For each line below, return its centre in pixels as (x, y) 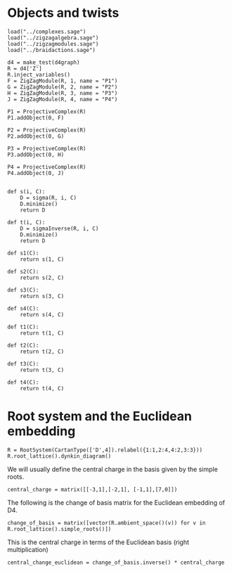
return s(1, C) (42, 259)
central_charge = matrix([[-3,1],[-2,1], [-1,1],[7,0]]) (92, 489)
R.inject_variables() (39, 75)
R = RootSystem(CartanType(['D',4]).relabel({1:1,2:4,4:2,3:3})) (105, 450)
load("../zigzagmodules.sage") (53, 44)
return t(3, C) (42, 370)
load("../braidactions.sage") (52, 50)
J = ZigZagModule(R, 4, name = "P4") (63, 99)
